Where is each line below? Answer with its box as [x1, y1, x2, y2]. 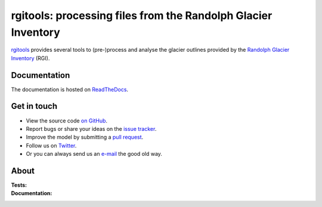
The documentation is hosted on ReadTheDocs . [11, 86, 128, 93]
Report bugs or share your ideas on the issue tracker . [26, 125, 157, 132]
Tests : [11, 181, 27, 189]
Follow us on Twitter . [26, 142, 77, 149]
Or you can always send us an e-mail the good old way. [26, 150, 162, 158]
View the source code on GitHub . [26, 117, 107, 124]
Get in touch [11, 101, 58, 111]
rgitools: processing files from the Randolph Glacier [11, 9, 273, 22]
